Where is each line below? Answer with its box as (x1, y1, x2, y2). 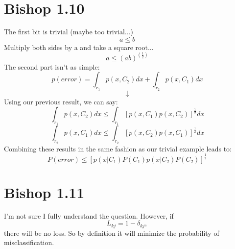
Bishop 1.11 (4, 182, 85, 202)
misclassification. (4, 237, 54, 248)
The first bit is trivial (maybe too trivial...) (4, 26, 133, 37)
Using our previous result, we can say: (4, 96, 118, 106)
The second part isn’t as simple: (4, 61, 100, 72)
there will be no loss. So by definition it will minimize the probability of (4, 227, 219, 238)
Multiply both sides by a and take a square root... (4, 42, 154, 52)
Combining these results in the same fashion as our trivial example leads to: (4, 143, 232, 153)
